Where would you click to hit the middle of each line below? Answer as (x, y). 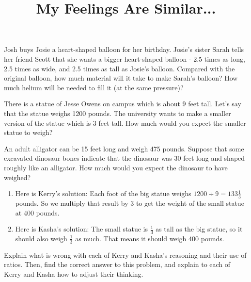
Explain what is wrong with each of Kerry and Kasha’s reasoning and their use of (125, 255)
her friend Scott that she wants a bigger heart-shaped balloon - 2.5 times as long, (125, 58)
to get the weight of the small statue (190, 203)
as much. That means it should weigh (131, 238)
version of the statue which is (47, 123)
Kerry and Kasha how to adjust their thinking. (74, 274)
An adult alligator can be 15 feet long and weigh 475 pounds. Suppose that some (124, 148)
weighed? (17, 177)
